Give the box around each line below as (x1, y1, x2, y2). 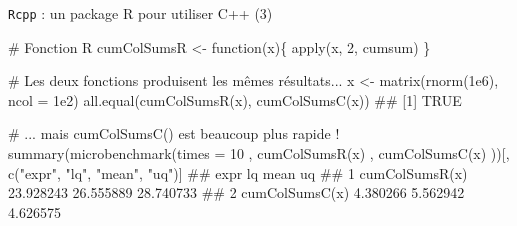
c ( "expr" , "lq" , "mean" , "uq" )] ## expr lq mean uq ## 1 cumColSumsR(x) (8, 162, 468, 183)
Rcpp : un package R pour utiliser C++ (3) (8, 3, 273, 23)
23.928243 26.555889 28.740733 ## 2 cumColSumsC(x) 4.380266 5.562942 (8, 182, 465, 203)
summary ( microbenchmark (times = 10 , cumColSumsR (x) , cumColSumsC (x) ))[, (8, 143, 510, 164)
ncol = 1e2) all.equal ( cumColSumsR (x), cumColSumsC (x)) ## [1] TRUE (8, 89, 462, 110)
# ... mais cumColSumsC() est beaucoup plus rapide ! (8, 123, 340, 144)
